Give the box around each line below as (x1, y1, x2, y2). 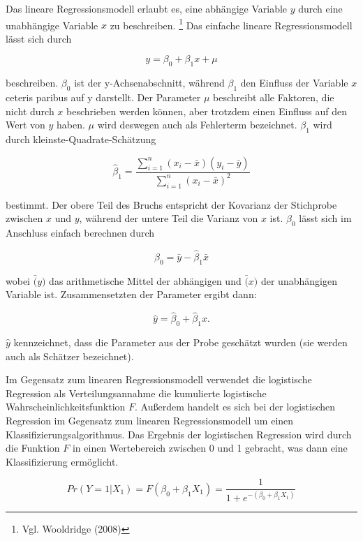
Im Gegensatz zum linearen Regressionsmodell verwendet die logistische (6, 372, 312, 387)
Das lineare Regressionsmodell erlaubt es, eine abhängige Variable (6, 1, 288, 15)
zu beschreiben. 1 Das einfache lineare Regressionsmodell (110, 15, 353, 32)
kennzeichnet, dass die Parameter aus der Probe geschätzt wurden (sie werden (13, 334, 348, 349)
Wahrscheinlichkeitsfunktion (6, 399, 126, 414)
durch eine (298, 1, 343, 15)
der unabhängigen (260, 273, 337, 288)
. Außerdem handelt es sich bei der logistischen (135, 399, 336, 414)
